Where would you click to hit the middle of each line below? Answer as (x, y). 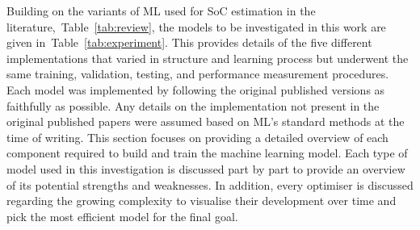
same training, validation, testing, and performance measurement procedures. (198, 74)
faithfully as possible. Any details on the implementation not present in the (193, 105)
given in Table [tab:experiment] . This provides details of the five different (189, 42)
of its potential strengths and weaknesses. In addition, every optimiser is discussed (210, 184)
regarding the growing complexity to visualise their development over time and (202, 201)
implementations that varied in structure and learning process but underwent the (208, 58)
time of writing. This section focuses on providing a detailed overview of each (197, 137)
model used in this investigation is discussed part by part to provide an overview (206, 168)
